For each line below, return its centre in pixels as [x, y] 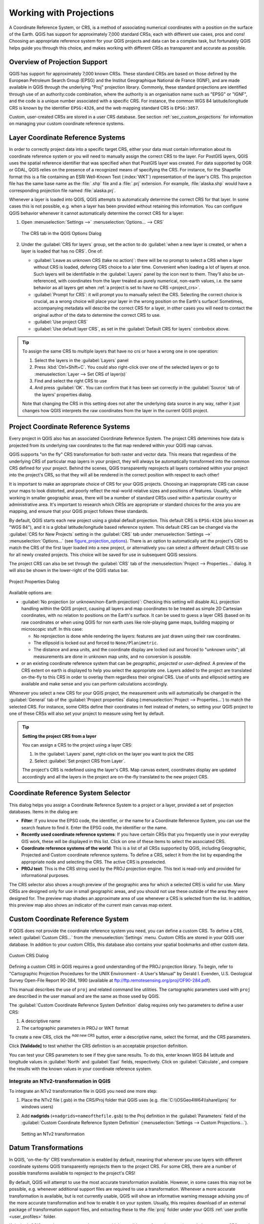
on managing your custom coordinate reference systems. [67, 124]
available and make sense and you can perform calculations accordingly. [95, 684]
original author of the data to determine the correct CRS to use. [97, 315]
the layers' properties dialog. [63, 395]
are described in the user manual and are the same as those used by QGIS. [85, 996]
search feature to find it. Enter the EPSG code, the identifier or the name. [94, 827]
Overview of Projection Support [58, 62]
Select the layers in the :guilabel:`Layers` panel [82, 360]
